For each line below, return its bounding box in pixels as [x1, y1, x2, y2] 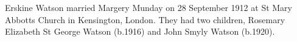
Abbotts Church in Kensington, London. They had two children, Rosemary [5, 13, 285, 26]
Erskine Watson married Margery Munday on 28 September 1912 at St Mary [5, 1, 292, 13]
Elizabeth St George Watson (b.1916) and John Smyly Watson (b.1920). [5, 25, 275, 38]
